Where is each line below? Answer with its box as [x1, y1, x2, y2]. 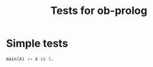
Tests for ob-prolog [50, 4, 148, 17]
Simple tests [6, 37, 69, 50]
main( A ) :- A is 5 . [6, 56, 54, 62]
